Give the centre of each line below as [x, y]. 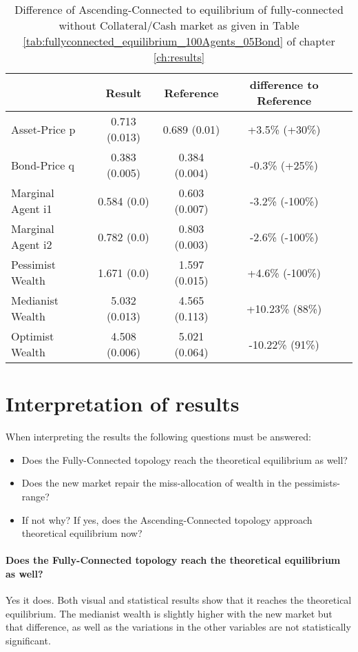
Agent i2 [32, 244]
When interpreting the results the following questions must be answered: [158, 437]
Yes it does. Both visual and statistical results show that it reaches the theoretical [179, 600]
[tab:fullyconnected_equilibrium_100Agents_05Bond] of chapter [179, 41]
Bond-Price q [43, 165]
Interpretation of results [123, 404]
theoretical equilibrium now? [82, 533]
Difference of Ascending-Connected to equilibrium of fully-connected [179, 9]
